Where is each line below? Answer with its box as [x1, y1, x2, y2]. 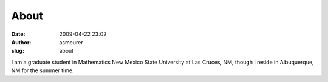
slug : [11, 47, 24, 55]
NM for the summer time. [11, 67, 74, 74]
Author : [11, 38, 32, 46]
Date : [11, 30, 26, 38]
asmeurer [59, 38, 83, 46]
